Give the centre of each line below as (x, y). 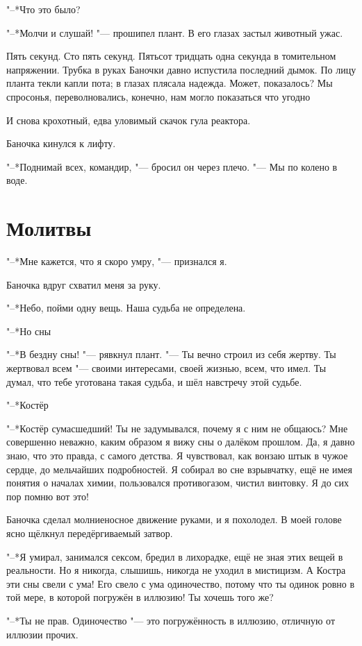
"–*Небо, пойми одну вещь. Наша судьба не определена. (126, 308)
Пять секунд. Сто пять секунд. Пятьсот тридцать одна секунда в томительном (171, 56)
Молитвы (49, 228)
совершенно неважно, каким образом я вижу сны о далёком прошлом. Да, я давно (181, 442)
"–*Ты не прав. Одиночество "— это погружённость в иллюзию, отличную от (171, 620)
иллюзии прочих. (42, 634)
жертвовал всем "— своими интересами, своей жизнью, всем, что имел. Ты (166, 368)
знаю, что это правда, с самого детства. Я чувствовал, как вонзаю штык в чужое (177, 455)
